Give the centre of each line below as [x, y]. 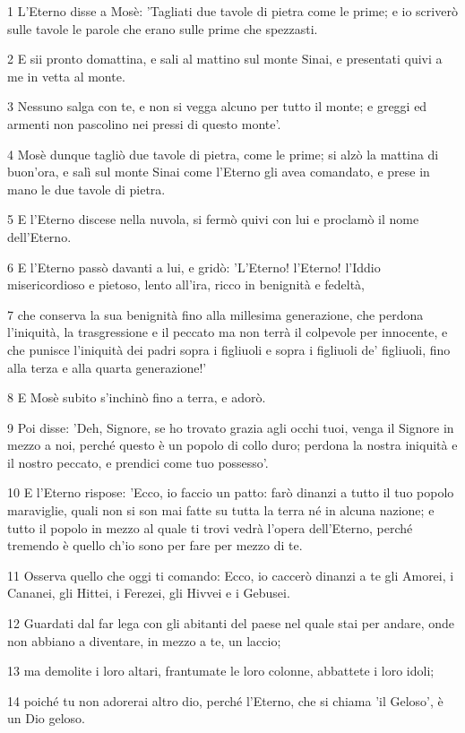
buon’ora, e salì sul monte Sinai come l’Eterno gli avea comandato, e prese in [219, 172]
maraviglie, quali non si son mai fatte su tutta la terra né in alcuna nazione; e [221, 510]
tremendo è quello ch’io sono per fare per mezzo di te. [155, 545]
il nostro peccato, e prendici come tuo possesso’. [138, 462]
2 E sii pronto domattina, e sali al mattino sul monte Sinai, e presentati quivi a [225, 59]
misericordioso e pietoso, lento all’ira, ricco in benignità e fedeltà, [186, 285]
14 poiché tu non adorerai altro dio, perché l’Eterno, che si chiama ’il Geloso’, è [225, 700]
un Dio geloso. [46, 718]
